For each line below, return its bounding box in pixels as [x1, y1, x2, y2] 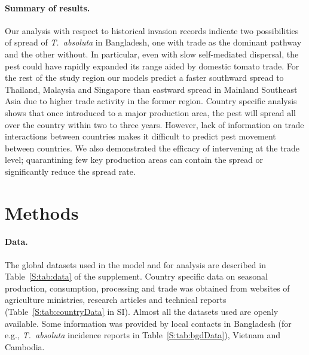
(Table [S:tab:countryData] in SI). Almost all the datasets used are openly [5, 305, 279, 318]
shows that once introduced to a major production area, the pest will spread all [5, 106, 296, 119]
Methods [5, 200, 79, 224]
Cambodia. [5, 340, 45, 353]
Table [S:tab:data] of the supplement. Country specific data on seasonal [5, 270, 268, 283]
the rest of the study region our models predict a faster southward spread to [5, 71, 284, 84]
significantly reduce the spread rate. [5, 165, 136, 177]
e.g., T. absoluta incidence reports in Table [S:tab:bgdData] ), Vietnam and [5, 329, 280, 341]
